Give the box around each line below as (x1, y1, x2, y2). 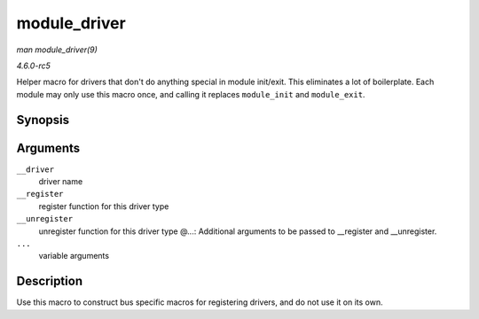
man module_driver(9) (16, 44, 98, 55)
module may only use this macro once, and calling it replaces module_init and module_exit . (16, 89, 365, 99)
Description (16, 274, 83, 289)
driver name (38, 176, 83, 187)
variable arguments (38, 251, 110, 261)
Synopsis (16, 112, 70, 128)
